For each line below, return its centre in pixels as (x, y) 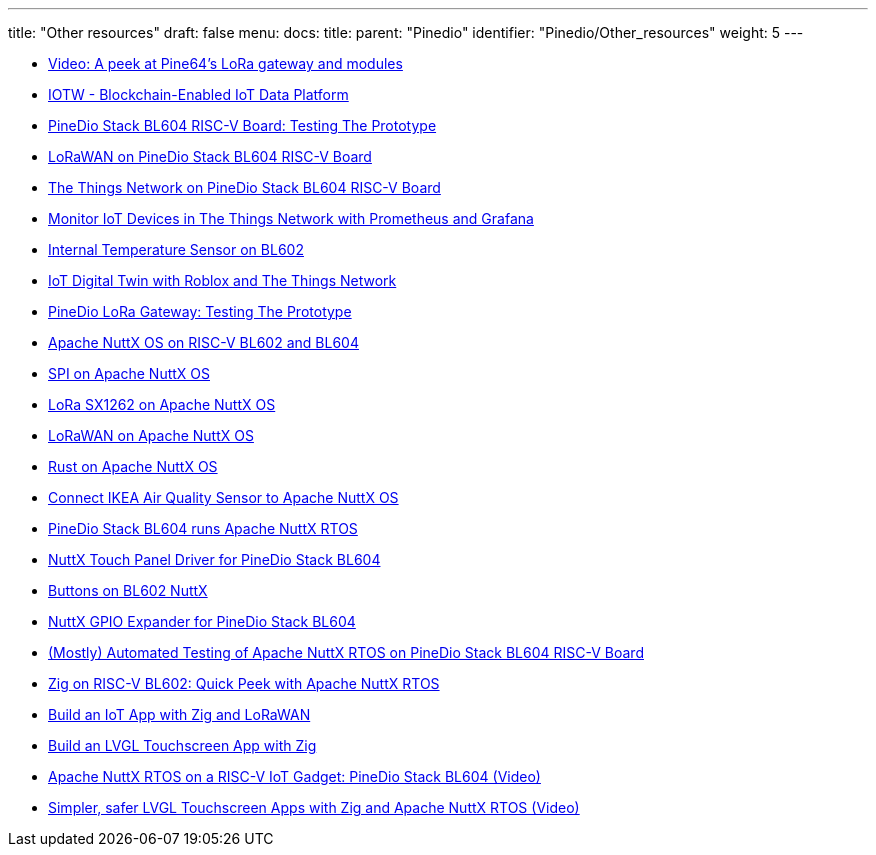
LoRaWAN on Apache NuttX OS (151, 435)
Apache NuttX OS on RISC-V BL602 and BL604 (203, 342)
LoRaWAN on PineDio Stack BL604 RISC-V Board (210, 156)
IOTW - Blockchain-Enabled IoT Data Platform (198, 94)
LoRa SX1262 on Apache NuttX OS (162, 404)
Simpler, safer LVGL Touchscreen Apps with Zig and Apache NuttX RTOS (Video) (314, 807)
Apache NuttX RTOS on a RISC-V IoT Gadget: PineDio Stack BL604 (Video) (294, 776)
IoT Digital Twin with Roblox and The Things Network (222, 280)
